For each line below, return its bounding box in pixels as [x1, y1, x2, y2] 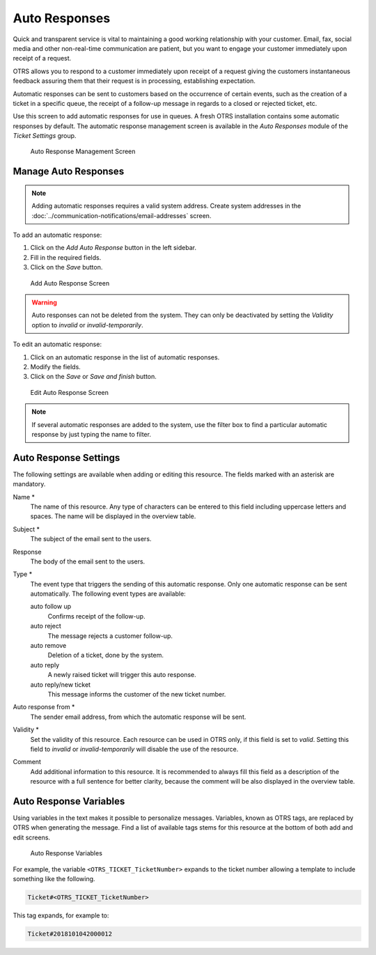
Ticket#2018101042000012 [27, 930, 113, 938]
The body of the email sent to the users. [30, 557, 146, 566]
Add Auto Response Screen [30, 279, 110, 287]
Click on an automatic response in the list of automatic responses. [30, 352, 220, 362]
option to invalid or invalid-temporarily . [31, 320, 143, 329]
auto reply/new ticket [30, 680, 91, 689]
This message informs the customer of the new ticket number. [47, 690, 226, 698]
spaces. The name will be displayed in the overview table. [30, 512, 196, 520]
